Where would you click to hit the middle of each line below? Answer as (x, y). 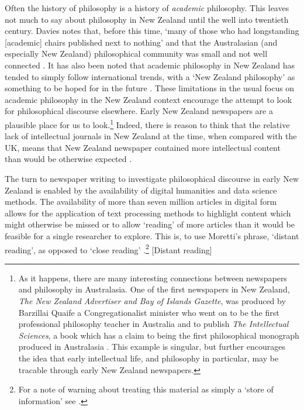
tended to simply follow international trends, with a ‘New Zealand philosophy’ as (150, 76)
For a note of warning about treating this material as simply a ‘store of (146, 389)
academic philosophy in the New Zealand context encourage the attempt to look (148, 99)
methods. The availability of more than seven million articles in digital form (141, 201)
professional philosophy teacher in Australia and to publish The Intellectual (153, 324)
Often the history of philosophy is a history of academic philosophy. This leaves (147, 8)
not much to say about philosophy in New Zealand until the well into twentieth (147, 19)
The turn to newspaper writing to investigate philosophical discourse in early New (152, 178)
